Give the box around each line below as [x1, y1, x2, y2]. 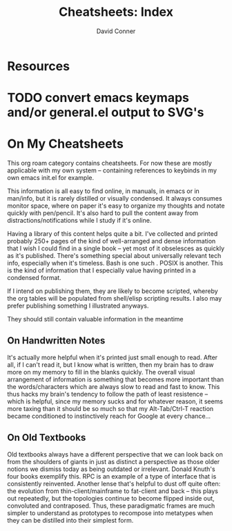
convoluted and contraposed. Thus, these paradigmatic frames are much [7, 501, 215, 510]
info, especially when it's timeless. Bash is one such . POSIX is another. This [7, 259, 223, 268]
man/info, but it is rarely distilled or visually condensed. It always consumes [7, 194, 222, 203]
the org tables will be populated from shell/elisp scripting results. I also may [7, 294, 222, 303]
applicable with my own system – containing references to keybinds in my [7, 166, 217, 174]
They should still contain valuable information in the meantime [7, 315, 184, 323]
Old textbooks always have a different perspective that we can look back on [7, 450, 223, 459]
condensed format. [7, 274, 62, 282]
